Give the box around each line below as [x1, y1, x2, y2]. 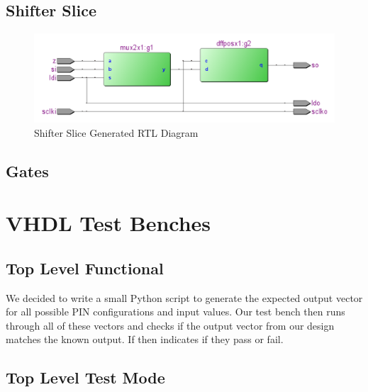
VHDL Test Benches [6, 208, 211, 237]
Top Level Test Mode [6, 366, 165, 388]
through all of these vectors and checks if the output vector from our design [6, 318, 335, 332]
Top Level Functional [6, 257, 164, 279]
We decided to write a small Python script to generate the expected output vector [6, 290, 363, 305]
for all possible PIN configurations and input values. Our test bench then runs [6, 304, 345, 319]
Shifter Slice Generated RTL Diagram [34, 125, 199, 140]
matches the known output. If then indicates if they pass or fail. [6, 332, 284, 347]
